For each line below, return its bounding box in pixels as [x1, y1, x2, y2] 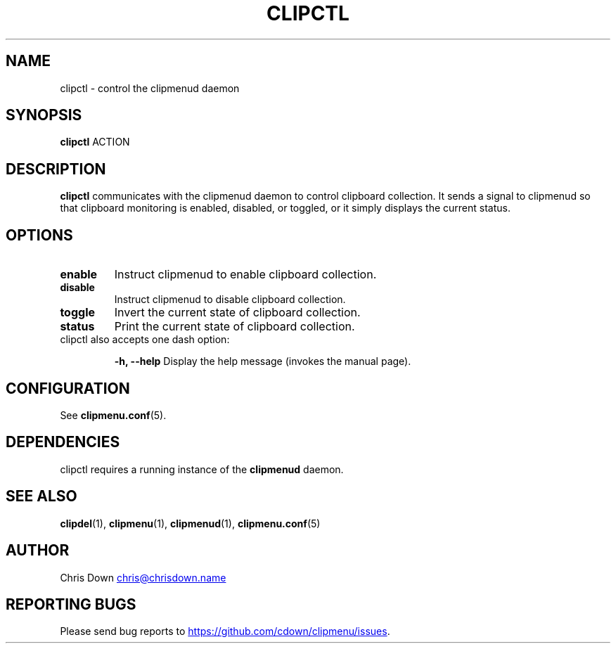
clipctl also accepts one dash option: [60, 333, 230, 346]
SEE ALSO [6, 487, 77, 506]
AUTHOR [6, 541, 70, 560]
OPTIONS [6, 226, 73, 244]
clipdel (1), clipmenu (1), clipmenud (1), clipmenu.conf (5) [60, 517, 321, 529]
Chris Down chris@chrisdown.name [60, 571, 226, 584]
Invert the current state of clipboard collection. [114, 305, 361, 320]
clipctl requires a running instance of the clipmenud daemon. [60, 463, 344, 475]
